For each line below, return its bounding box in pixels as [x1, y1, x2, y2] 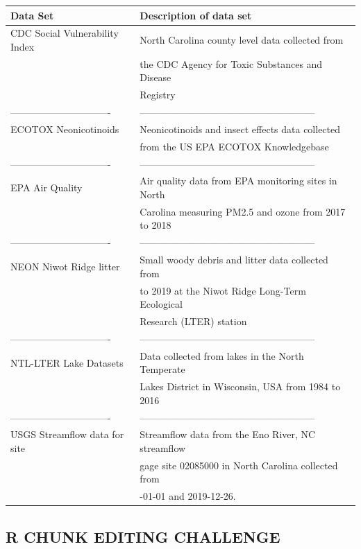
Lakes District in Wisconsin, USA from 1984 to [140, 379, 341, 394]
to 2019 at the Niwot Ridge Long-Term [140, 283, 306, 297]
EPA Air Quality [10, 180, 83, 195]
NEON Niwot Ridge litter [10, 259, 120, 273]
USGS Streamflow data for [10, 427, 124, 442]
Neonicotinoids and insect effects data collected [140, 121, 341, 136]
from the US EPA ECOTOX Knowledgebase [140, 139, 329, 153]
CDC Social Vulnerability [10, 26, 119, 40]
